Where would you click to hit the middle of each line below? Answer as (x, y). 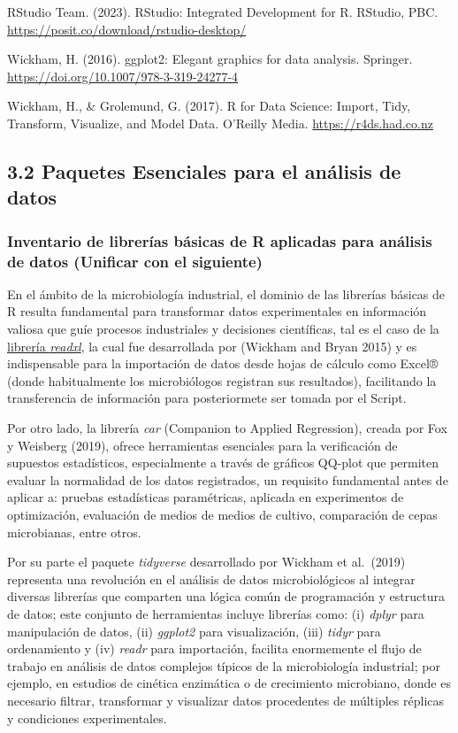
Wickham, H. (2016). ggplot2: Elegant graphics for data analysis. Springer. (210, 59)
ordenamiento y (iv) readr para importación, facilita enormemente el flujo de (214, 648)
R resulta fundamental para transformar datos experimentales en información (217, 311)
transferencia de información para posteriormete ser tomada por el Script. (207, 398)
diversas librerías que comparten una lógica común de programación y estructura (226, 596)
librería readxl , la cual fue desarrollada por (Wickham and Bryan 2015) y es (212, 346)
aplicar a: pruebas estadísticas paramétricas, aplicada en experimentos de (206, 497)
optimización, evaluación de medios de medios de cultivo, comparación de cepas (222, 514)
